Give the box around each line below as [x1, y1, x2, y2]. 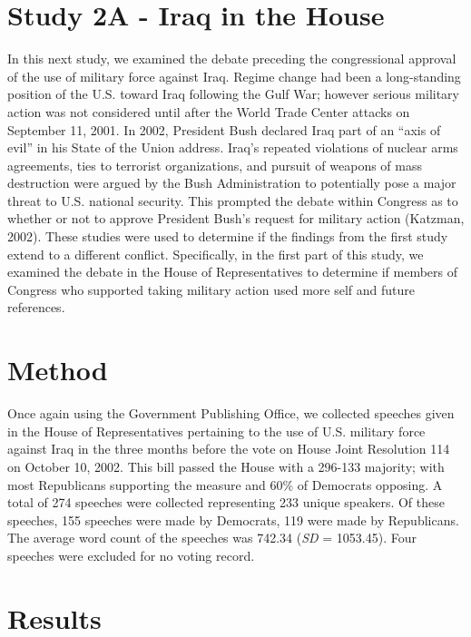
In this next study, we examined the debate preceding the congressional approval [7, 49, 456, 68]
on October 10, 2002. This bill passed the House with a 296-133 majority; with [7, 456, 445, 475]
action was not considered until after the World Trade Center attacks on [7, 102, 410, 121]
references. [7, 298, 65, 317]
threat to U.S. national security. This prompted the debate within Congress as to [7, 191, 458, 210]
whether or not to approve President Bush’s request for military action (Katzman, [7, 209, 465, 228]
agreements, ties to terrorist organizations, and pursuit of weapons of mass [7, 155, 423, 174]
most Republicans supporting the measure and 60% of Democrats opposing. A [7, 475, 443, 494]
